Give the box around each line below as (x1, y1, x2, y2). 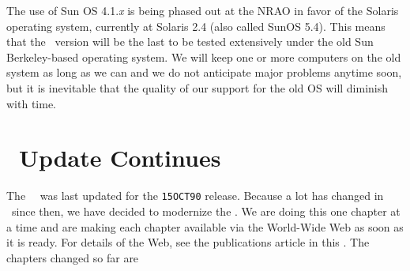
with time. (6, 95, 56, 111)
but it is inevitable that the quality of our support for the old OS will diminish (6, 79, 389, 96)
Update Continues (19, 141, 221, 174)
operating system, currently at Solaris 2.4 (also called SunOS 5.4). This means (6, 17, 386, 34)
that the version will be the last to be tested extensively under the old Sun (6, 33, 374, 50)
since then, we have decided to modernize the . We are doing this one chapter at (11, 202, 401, 219)
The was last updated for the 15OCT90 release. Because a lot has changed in (6, 187, 384, 204)
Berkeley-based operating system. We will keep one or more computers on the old (6, 48, 401, 65)
